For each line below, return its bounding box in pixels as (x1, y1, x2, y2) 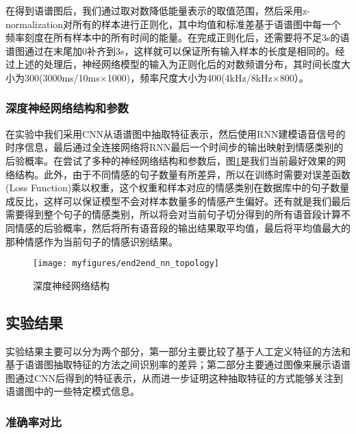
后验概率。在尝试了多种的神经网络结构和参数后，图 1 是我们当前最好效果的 (5, 153, 336, 167)
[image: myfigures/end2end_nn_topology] (33, 258, 220, 269)
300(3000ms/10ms (24, 70, 100, 84)
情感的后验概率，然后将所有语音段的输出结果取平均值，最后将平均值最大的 (14, 220, 351, 234)
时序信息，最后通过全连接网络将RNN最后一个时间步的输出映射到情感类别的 (5, 140, 344, 154)
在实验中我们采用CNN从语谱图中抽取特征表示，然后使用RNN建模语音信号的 (5, 126, 346, 141)
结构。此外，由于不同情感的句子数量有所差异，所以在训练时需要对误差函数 (14, 167, 351, 181)
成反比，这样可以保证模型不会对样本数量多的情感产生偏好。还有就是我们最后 (5, 193, 351, 208)
